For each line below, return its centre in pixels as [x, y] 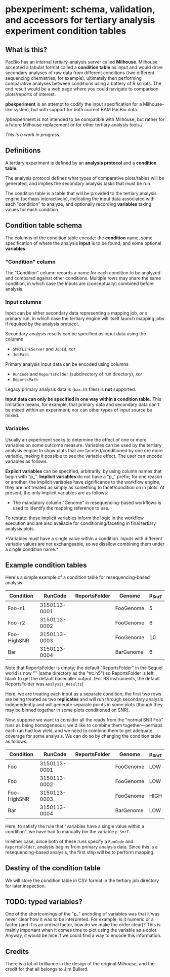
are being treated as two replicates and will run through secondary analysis [84, 699]
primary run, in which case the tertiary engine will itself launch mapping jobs [85, 319]
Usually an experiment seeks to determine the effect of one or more [76, 439]
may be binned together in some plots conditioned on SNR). [68, 710]
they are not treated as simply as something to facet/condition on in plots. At [85, 487]
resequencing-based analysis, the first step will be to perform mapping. [80, 852]
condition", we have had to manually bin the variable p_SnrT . [68, 831]
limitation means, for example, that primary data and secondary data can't [82, 404]
